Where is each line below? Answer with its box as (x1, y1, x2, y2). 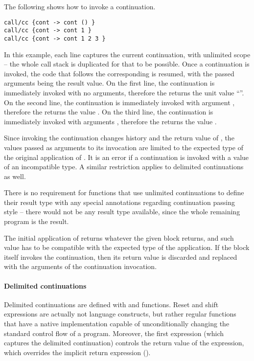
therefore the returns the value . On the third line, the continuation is (4, 107, 213, 117)
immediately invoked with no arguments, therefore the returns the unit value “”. (4, 87, 244, 97)
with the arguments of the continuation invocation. (4, 261, 157, 271)
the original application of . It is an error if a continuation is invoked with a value (4, 152, 249, 162)
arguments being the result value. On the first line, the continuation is (4, 78, 215, 88)
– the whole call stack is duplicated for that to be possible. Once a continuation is (4, 59, 250, 69)
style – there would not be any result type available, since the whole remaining (4, 206, 240, 217)
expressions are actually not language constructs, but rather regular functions (4, 309, 236, 319)
